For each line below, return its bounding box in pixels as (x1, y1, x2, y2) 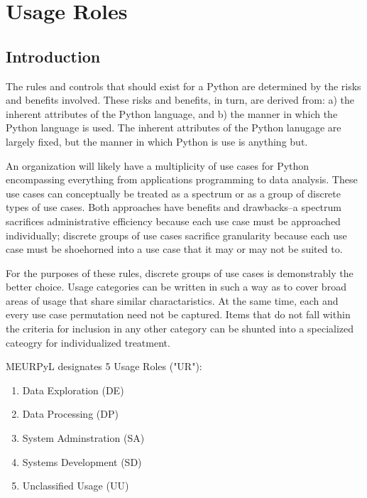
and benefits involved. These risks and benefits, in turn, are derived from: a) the (6, 92, 354, 107)
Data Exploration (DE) (22, 382, 124, 397)
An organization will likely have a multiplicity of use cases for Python (6, 158, 310, 173)
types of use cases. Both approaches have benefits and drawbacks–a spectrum (6, 200, 341, 215)
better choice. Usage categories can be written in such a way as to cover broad (6, 279, 346, 294)
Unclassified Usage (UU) (22, 478, 129, 493)
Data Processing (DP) (22, 406, 119, 421)
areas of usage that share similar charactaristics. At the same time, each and (6, 293, 339, 308)
